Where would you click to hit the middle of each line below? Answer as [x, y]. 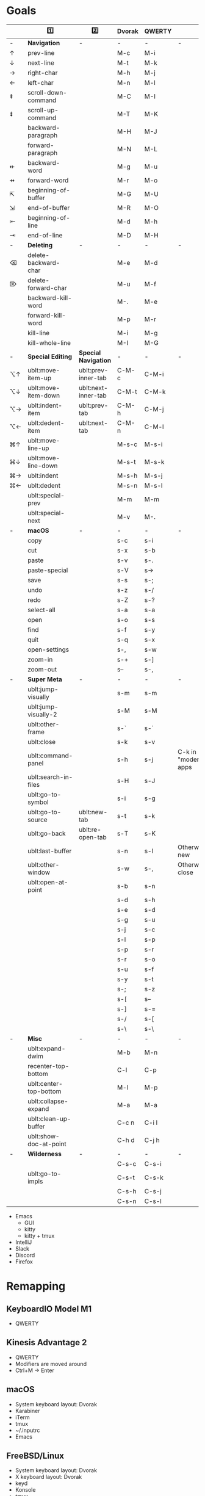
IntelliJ [23, 1242]
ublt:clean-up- [49, 1119]
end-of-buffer [49, 208]
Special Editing [49, 356]
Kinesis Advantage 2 [47, 1342]
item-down [43, 396]
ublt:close [41, 742]
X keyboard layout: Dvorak [49, 1477]
